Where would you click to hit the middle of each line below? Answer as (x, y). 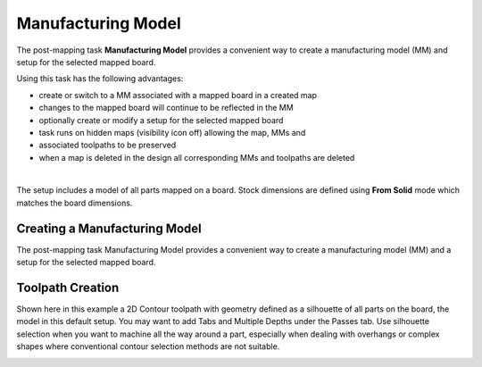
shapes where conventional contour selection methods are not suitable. (148, 346)
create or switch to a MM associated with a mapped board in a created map (178, 95)
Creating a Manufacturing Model (109, 228)
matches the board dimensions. (75, 203)
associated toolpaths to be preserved (108, 145)
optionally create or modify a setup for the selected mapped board (161, 120)
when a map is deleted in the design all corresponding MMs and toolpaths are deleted (197, 157)
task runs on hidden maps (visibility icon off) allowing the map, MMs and (172, 132)
